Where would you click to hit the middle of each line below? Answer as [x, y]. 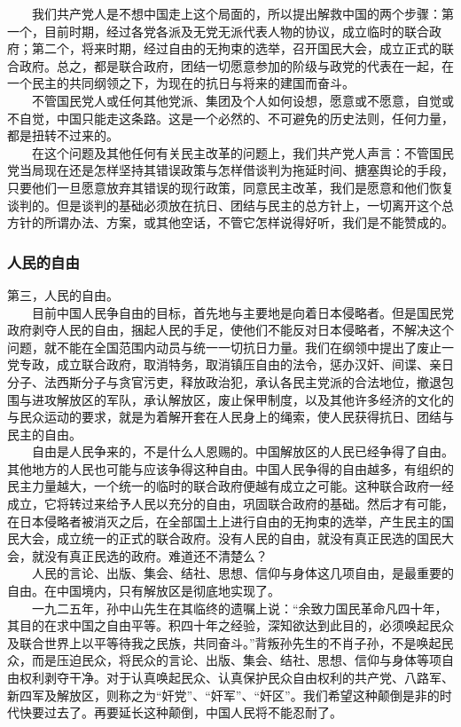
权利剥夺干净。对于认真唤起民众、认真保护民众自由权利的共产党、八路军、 [236, 677]
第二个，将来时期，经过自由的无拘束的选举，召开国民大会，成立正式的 [236, 48]
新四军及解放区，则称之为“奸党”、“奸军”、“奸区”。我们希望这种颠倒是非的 [223, 695]
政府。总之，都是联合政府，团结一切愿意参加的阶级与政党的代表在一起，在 [236, 65]
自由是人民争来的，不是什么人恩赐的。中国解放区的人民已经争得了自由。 [242, 451]
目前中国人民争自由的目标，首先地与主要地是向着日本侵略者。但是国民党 [242, 312]
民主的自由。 [44, 434]
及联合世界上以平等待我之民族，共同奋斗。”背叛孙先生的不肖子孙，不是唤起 [224, 642]
